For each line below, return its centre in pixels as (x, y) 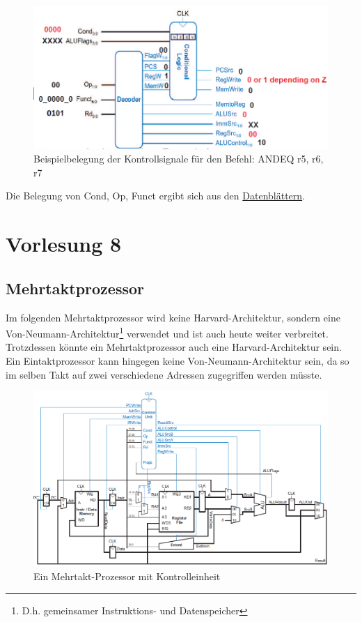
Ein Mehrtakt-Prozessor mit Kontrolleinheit (127, 576)
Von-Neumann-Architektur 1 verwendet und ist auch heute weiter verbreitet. (167, 332)
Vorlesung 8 (64, 244)
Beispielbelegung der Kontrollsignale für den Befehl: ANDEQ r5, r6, (179, 159)
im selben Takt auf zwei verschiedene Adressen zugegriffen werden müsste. (164, 374)
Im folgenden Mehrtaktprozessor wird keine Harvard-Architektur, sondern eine (173, 317)
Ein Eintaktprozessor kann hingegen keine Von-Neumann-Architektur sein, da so (178, 360)
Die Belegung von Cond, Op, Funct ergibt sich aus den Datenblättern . (156, 196)
